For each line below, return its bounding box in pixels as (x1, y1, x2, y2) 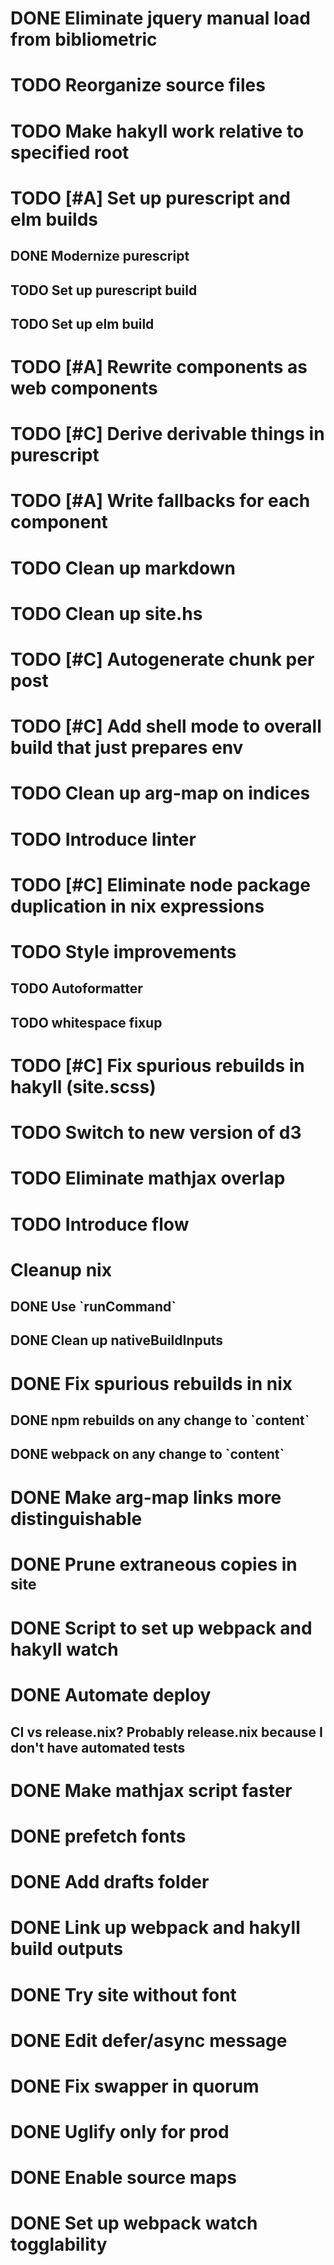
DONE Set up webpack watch (10, 2212, 258, 2235)
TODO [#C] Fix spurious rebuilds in (10, 1054, 305, 1077)
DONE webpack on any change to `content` (10, 1446, 285, 1463)
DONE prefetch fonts (10, 1825, 187, 1847)
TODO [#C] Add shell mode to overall (10, 715, 322, 738)
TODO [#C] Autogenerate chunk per (10, 648, 315, 671)
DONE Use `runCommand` (10, 1298, 177, 1316)
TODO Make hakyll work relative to (10, 120, 305, 142)
